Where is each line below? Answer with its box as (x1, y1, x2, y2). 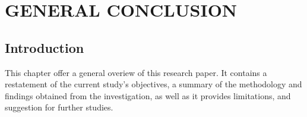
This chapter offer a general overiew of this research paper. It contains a (5, 66, 267, 78)
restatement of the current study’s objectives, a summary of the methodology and (5, 78, 302, 90)
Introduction (5, 38, 84, 56)
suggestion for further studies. (5, 101, 113, 113)
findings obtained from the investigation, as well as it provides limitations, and (5, 89, 291, 102)
